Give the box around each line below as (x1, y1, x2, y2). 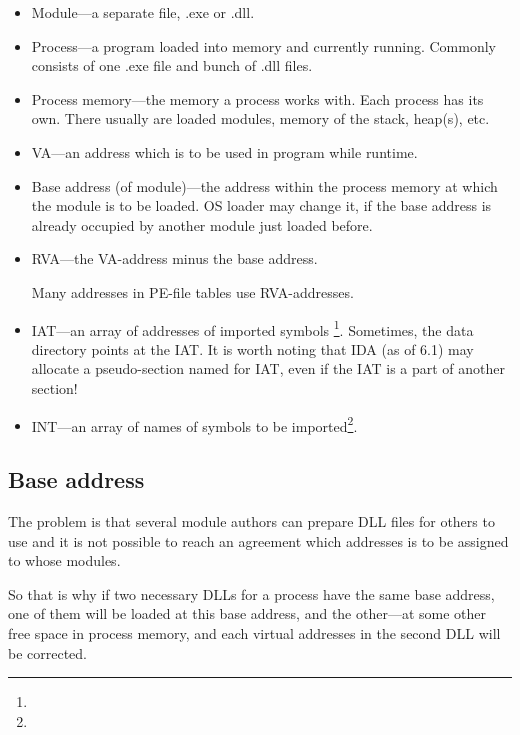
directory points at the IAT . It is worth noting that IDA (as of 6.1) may (31, 338, 474, 359)
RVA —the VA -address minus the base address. (31, 248, 318, 269)
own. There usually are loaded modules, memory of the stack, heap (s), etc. (31, 108, 490, 129)
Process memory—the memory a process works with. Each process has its (31, 88, 484, 109)
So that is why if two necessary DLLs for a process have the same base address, (8, 583, 495, 604)
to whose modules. (8, 550, 121, 571)
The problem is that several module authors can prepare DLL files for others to (8, 511, 495, 532)
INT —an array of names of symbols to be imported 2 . (31, 412, 358, 436)
